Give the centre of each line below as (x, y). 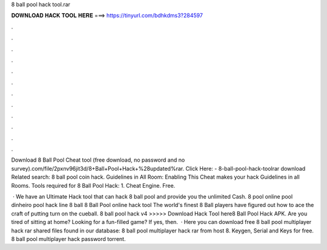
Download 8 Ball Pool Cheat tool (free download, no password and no (98, 160)
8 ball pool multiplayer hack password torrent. (68, 238)
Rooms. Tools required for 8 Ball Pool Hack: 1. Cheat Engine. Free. (93, 185)
